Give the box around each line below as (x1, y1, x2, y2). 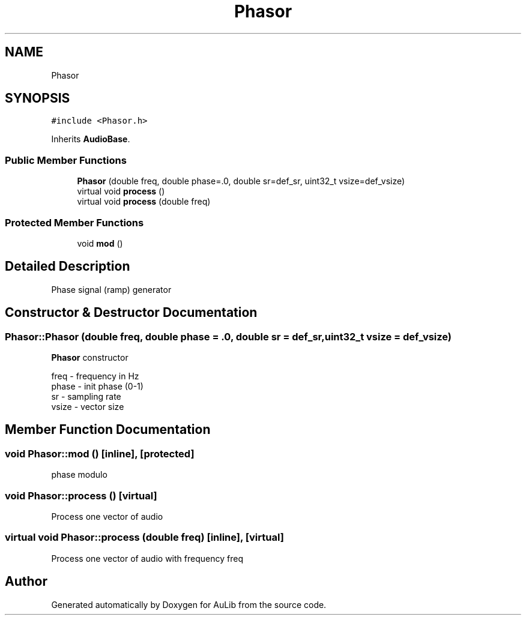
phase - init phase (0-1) (51, 381, 144, 391)
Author (5, 574, 47, 589)
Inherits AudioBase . (51, 134, 130, 145)
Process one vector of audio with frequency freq (51, 553, 243, 564)
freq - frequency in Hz (51, 371, 139, 381)
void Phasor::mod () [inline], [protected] (5, 447, 195, 460)
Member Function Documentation (5, 422, 211, 438)
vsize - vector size (51, 402, 124, 412)
